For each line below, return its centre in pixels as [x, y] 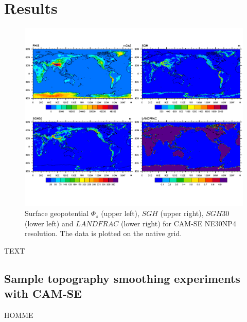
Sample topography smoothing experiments [122, 278]
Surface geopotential [57, 213]
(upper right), [182, 213]
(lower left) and [49, 223]
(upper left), [120, 213]
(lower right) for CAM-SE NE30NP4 [178, 223]
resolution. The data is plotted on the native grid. [103, 233]
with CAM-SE [43, 293]
